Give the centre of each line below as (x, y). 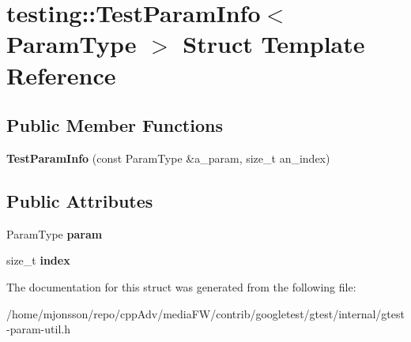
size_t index (38, 260)
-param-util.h (38, 329)
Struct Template (274, 44)
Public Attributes (80, 200)
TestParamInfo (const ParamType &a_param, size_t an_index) (168, 158)
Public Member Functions (115, 125)
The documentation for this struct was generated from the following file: (181, 286)
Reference (61, 75)
